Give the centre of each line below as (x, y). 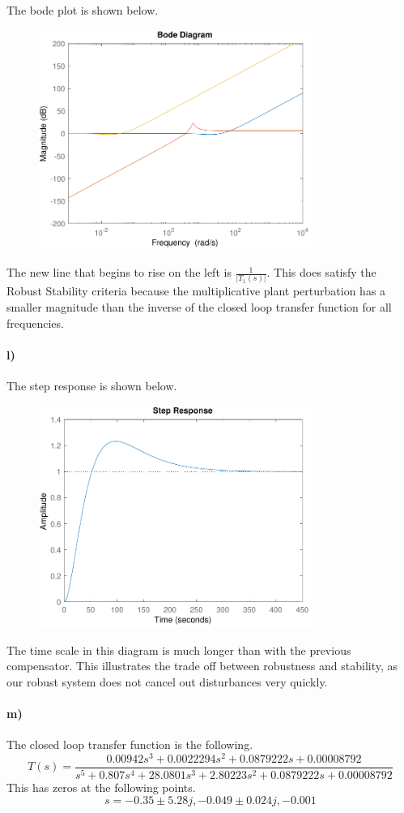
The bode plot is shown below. (83, 10)
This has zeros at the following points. (101, 787)
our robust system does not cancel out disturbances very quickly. (167, 681)
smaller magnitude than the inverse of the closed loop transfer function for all (199, 307)
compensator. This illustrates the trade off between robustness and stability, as (202, 666)
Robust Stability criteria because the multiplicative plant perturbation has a (196, 291)
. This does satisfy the (321, 272)
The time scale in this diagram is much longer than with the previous (179, 650)
